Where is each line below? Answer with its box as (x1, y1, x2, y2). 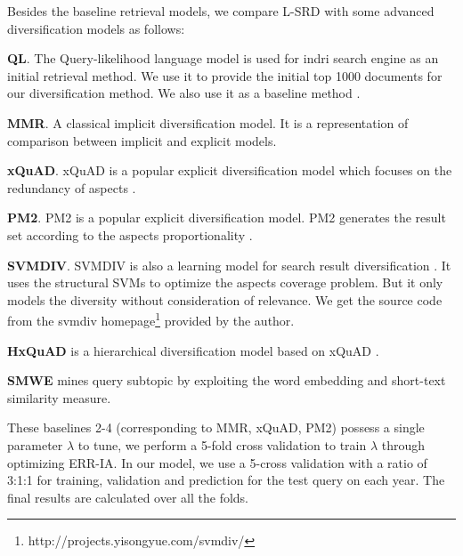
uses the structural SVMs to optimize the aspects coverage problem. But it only (7, 273, 443, 292)
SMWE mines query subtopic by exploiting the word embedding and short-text (7, 371, 446, 390)
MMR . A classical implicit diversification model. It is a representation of (7, 113, 409, 132)
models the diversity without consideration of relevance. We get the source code (7, 290, 443, 309)
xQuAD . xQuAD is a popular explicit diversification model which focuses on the (7, 161, 452, 180)
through (381, 435, 426, 454)
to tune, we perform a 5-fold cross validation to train (77, 435, 367, 454)
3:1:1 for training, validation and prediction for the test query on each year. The (7, 471, 445, 489)
